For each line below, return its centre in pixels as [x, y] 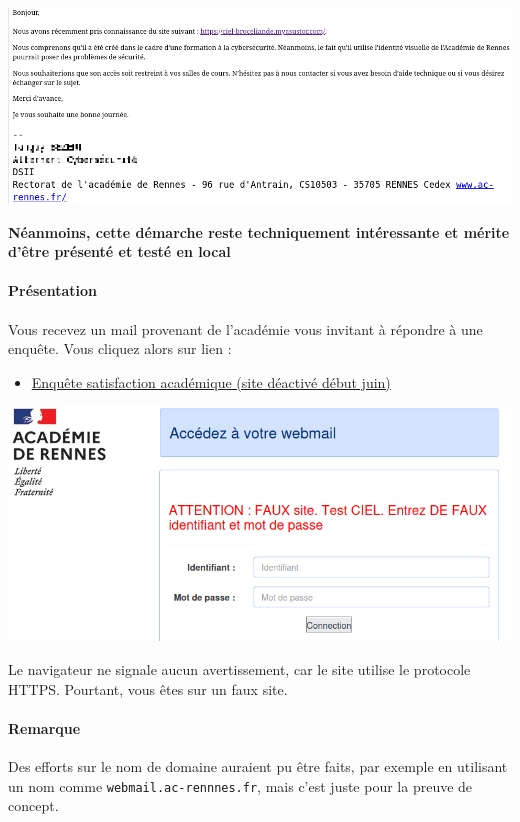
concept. [33, 805]
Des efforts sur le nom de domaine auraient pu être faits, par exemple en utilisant [258, 766]
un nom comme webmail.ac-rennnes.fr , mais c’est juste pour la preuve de [240, 785]
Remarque [44, 727]
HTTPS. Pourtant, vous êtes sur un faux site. [148, 688]
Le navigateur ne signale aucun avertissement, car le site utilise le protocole [239, 669]
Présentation [53, 290]
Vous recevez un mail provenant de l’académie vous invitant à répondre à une [245, 328]
